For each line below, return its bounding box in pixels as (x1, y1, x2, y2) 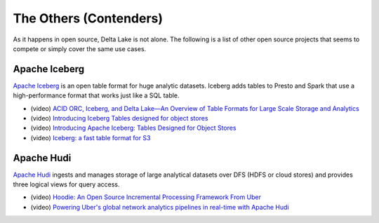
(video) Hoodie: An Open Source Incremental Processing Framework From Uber (30, 193, 262, 201)
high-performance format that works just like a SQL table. (13, 91, 180, 100)
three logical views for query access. (13, 180, 120, 189)
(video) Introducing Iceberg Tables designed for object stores (30, 114, 208, 123)
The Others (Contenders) (13, 11, 164, 26)
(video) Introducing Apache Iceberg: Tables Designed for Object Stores (30, 123, 237, 133)
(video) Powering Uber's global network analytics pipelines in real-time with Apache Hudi (30, 203, 289, 211)
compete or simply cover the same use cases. (13, 44, 147, 53)
